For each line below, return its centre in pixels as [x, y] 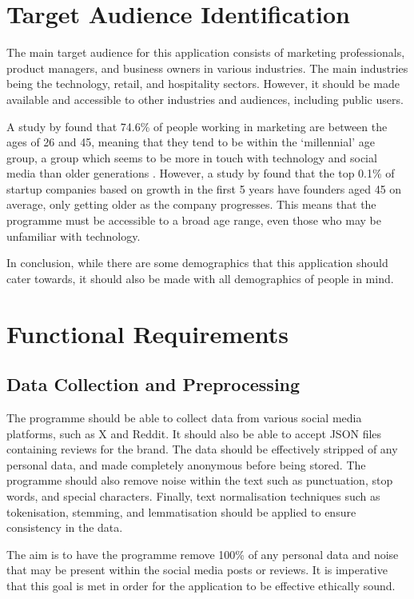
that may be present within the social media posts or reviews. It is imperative [197, 570]
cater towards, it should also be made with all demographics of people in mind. [200, 278]
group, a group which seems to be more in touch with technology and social [192, 157]
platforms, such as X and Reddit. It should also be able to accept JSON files [194, 433]
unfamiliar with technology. [74, 236]
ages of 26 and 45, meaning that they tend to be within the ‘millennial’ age [191, 142]
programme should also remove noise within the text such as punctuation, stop [200, 480]
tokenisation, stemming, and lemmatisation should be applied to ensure [181, 511]
